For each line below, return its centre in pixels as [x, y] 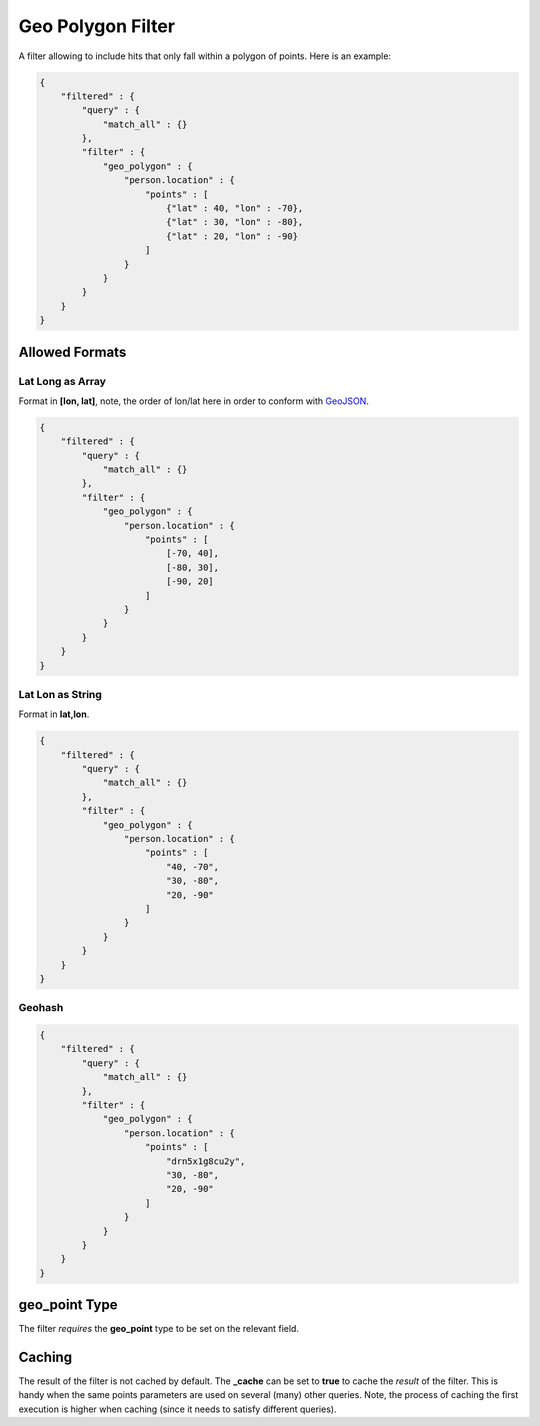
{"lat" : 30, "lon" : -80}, [234, 222]
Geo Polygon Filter [96, 26]
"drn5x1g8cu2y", [205, 1161]
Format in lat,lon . [54, 714]
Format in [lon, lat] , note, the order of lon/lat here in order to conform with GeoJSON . [194, 401]
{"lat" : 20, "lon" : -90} [232, 236]
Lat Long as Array [62, 381]
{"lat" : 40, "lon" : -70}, [234, 208]
